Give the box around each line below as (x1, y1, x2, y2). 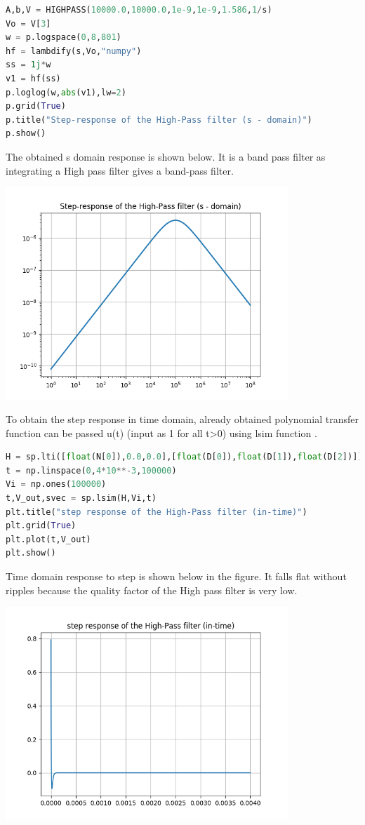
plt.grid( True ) (6, 521, 77, 531)
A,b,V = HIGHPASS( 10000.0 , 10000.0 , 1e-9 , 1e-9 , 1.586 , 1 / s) (6, 5, 272, 15)
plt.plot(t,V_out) (6, 534, 91, 544)
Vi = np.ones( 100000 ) (6, 479, 107, 490)
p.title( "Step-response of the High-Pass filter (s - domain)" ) (6, 114, 312, 125)
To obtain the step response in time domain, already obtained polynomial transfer (6, 412, 359, 427)
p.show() (6, 128, 46, 139)
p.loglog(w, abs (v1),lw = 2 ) (6, 87, 126, 98)
